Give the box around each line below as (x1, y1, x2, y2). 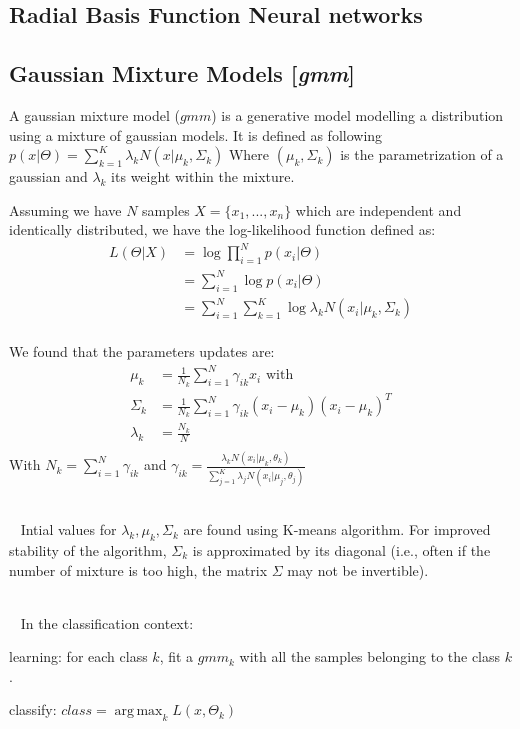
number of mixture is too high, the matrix (9, 559, 268, 580)
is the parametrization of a (340, 144, 504, 165)
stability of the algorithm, (9, 539, 167, 560)
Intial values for (20, 519, 117, 540)
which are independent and (295, 199, 462, 220)
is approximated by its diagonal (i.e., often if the (192, 539, 491, 560)
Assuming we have (9, 199, 122, 220)
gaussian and (9, 166, 88, 187)
